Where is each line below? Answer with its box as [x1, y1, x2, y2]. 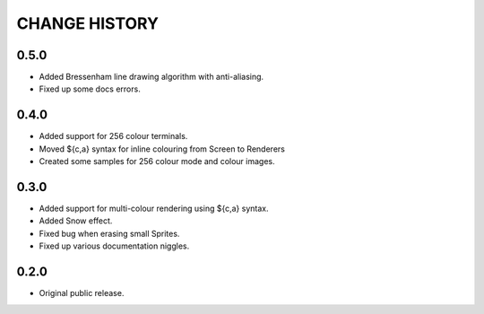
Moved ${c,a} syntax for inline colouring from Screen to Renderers [39, 144, 286, 154]
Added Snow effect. [39, 215, 113, 226]
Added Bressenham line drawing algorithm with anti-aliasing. [39, 72, 264, 83]
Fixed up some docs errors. [39, 83, 141, 94]
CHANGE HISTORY [16, 13, 159, 33]
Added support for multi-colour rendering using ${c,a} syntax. [39, 203, 269, 214]
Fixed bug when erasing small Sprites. [39, 228, 180, 239]
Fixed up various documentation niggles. [39, 240, 190, 251]
